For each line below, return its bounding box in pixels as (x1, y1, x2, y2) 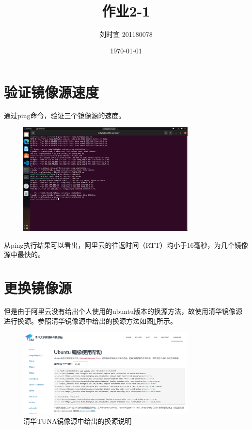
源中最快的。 (4, 249, 45, 259)
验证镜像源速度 (4, 82, 99, 102)
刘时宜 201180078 (99, 29, 153, 39)
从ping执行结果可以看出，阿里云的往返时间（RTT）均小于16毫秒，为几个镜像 (4, 240, 248, 250)
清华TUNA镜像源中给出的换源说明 (23, 415, 132, 426)
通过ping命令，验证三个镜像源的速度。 (4, 110, 126, 120)
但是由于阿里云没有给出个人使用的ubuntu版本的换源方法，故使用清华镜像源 (4, 306, 242, 316)
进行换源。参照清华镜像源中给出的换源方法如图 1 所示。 (4, 315, 177, 326)
